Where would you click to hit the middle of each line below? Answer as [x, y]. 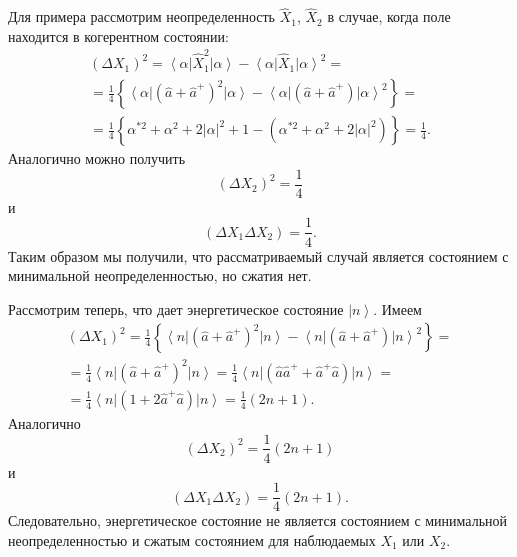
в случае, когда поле [389, 16]
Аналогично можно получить [97, 158]
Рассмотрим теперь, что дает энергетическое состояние [176, 308]
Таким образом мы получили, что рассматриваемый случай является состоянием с [258, 255]
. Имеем [397, 308]
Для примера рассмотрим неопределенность [142, 16]
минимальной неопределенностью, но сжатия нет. [160, 275]
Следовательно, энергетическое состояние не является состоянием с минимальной [258, 520]
